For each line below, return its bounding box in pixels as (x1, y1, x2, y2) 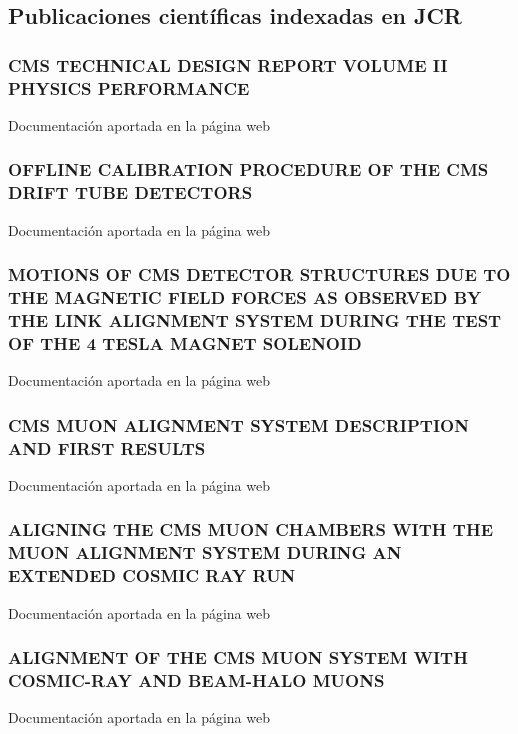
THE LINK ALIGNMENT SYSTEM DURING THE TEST (8, 308, 502, 333)
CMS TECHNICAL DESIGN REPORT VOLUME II (8, 52, 448, 77)
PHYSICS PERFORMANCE (8, 75, 250, 100)
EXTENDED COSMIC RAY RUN (8, 563, 296, 588)
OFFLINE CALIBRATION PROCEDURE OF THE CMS (8, 157, 489, 182)
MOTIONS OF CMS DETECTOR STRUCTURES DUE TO (8, 262, 511, 287)
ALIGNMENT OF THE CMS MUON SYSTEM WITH (8, 645, 468, 670)
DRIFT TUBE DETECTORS (8, 180, 253, 205)
